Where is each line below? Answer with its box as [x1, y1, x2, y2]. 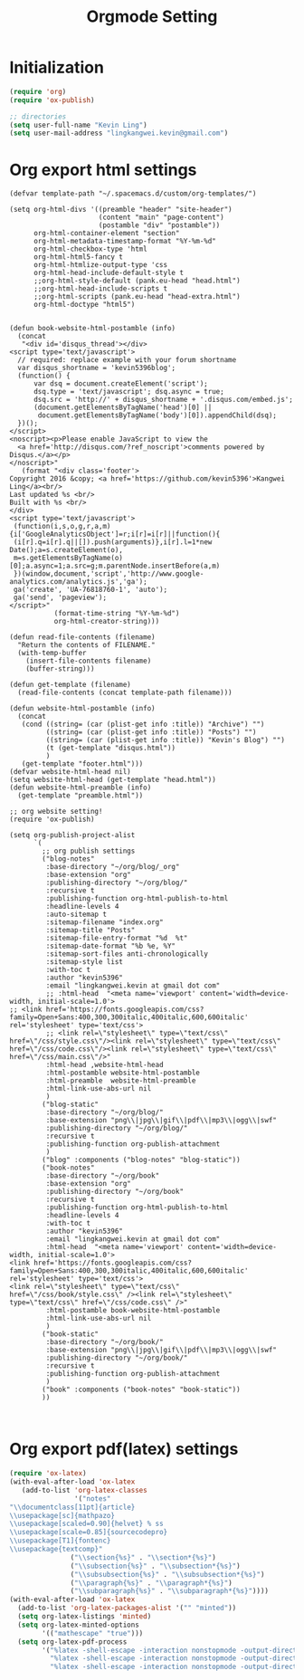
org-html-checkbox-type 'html [33, 244, 147, 254]
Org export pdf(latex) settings [9, 1439, 239, 1459]
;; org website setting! [9, 807, 103, 816]
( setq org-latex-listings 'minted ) [17, 1612, 152, 1621]
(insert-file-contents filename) [25, 656, 152, 666]
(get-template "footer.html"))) [21, 759, 144, 768]
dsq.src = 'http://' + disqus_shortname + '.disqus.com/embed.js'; [33, 396, 294, 405]
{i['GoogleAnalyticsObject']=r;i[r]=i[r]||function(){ [9, 530, 221, 539]
